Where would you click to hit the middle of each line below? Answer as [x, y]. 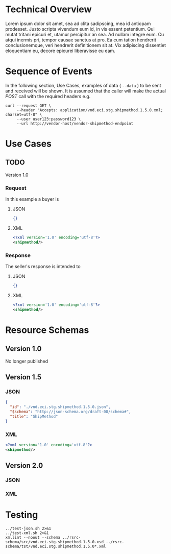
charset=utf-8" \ [24, 114]
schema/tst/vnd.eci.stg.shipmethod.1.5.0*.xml [56, 546]
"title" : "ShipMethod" [34, 417]
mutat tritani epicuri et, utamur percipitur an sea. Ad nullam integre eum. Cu [85, 34]
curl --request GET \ [28, 106]
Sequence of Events [49, 71]
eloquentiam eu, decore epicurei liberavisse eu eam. [60, 51]
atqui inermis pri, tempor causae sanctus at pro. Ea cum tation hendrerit [81, 40]
